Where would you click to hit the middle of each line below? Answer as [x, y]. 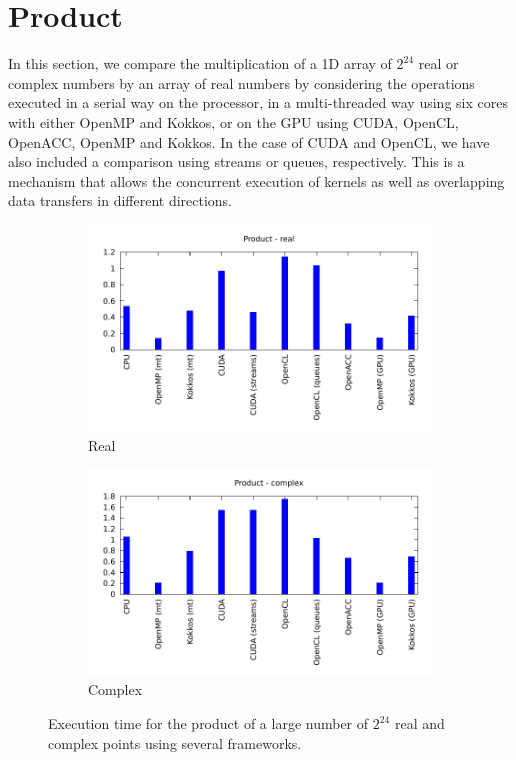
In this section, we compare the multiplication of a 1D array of [200, 63]
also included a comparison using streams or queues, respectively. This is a [236, 161]
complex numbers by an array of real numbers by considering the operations [241, 82]
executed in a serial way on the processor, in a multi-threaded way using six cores [258, 102]
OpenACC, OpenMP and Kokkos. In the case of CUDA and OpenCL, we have [249, 141]
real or [438, 63]
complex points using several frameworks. [175, 742]
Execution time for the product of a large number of [208, 723]
